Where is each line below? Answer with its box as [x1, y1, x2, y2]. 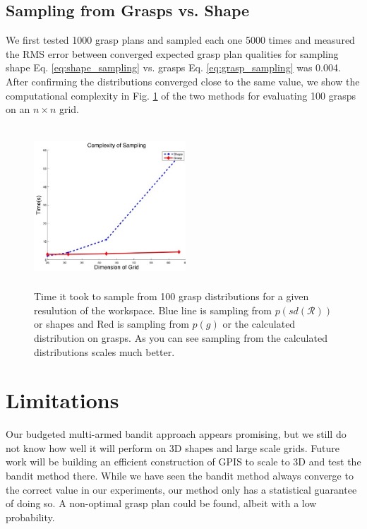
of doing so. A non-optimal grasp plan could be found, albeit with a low [6, 496, 317, 511]
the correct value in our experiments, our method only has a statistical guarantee [6, 482, 357, 497]
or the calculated [222, 316, 296, 331]
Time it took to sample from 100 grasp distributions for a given [34, 289, 309, 304]
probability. [6, 509, 55, 524]
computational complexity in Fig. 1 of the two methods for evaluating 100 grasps [6, 88, 356, 102]
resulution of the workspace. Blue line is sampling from [34, 302, 272, 317]
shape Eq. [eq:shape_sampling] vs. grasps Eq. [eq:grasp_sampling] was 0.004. [6, 60, 341, 75]
